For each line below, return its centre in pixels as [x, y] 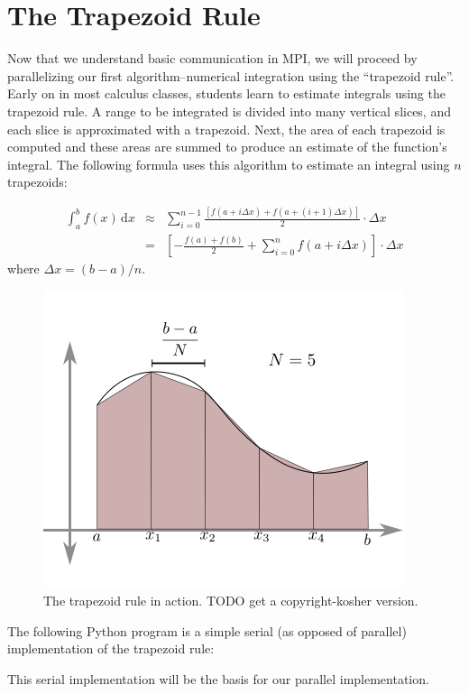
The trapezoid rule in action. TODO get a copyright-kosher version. [231, 601]
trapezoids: [37, 182]
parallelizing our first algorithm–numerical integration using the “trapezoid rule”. [231, 75]
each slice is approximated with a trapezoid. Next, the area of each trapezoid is [226, 129]
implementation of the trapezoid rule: [111, 648]
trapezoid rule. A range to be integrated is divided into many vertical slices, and [229, 111]
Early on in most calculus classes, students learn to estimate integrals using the [226, 93]
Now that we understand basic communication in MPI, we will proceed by [212, 58]
